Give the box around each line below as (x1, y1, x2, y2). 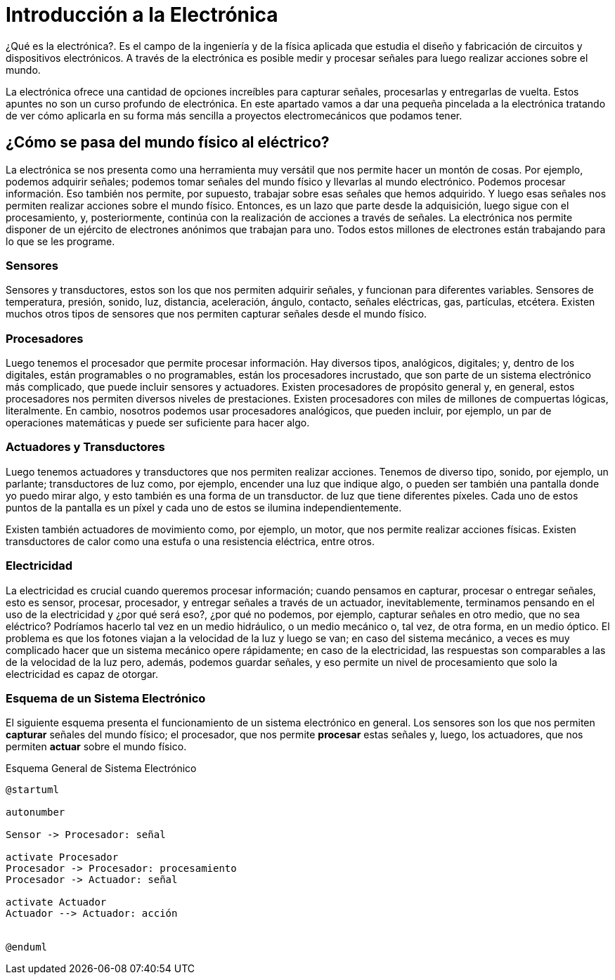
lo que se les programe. (6, 235, 115, 247)
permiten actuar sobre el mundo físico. (6, 740, 187, 753)
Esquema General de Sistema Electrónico (6, 762, 197, 775)
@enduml (6, 941, 48, 953)
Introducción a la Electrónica (6, 3, 278, 27)
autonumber (6, 806, 65, 818)
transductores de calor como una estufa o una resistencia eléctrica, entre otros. (6, 535, 375, 547)
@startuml (6, 784, 59, 796)
